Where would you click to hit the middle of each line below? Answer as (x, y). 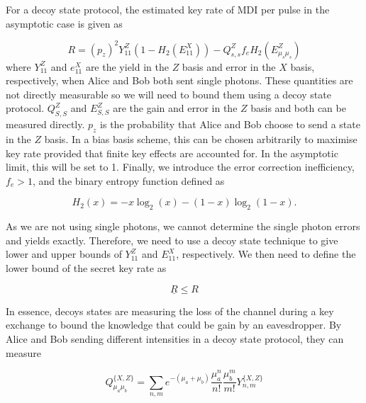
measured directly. (45, 124)
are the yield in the (127, 66)
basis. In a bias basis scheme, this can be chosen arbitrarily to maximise (201, 139)
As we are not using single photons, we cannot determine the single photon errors (183, 226)
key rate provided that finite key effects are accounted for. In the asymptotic (172, 153)
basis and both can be (298, 108)
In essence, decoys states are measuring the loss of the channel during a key (170, 311)
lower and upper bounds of (64, 254)
